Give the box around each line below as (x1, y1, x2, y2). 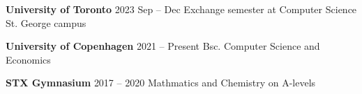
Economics (6, 52, 51, 66)
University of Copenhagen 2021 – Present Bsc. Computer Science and (6, 39, 320, 53)
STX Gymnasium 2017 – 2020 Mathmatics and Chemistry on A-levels (6, 75, 316, 90)
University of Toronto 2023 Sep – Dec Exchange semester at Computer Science (6, 2, 357, 16)
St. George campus (6, 15, 86, 30)
